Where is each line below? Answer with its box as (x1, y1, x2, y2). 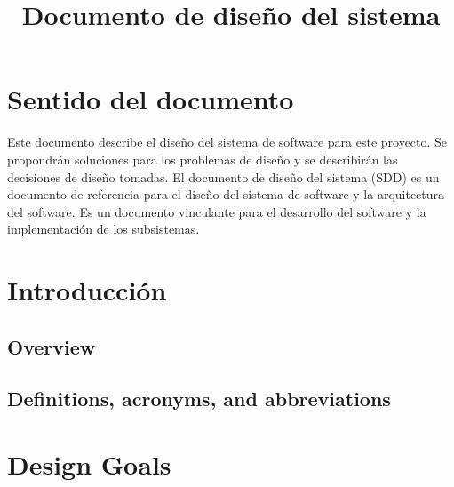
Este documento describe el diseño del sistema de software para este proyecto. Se (7, 132, 448, 151)
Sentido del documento (7, 81, 294, 117)
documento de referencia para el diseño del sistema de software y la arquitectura (7, 185, 445, 204)
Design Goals (7, 446, 171, 482)
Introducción (7, 272, 167, 308)
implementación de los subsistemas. (7, 220, 200, 238)
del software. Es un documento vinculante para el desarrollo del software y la (7, 202, 426, 220)
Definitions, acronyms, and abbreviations (7, 385, 391, 412)
